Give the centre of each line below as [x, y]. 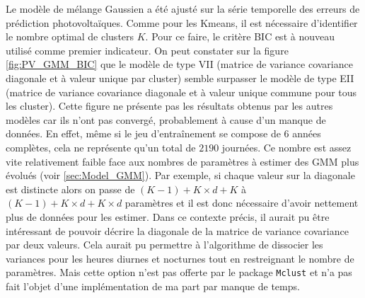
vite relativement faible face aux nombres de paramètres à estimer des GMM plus [182, 161]
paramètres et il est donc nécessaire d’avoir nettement [242, 203]
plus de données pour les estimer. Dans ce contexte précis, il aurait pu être [168, 216]
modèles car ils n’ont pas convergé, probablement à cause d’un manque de [166, 119]
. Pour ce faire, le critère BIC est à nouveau [240, 36]
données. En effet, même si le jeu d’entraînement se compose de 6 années [163, 133]
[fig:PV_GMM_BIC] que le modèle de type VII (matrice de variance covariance [179, 64]
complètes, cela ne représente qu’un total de [101, 147]
